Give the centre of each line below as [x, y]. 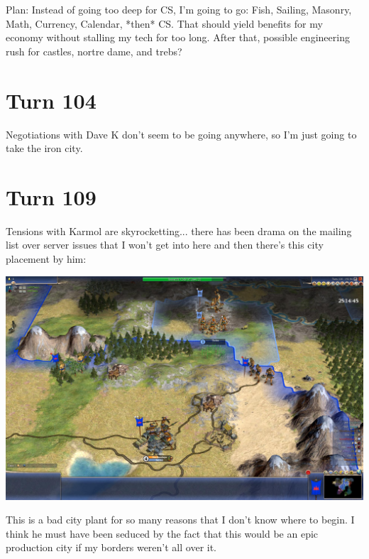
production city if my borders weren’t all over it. [111, 547]
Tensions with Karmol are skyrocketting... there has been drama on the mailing [179, 230]
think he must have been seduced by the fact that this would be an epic [162, 533]
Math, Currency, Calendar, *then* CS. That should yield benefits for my [164, 23]
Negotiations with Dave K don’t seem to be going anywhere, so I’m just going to [181, 134]
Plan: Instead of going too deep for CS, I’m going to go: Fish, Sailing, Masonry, [179, 9]
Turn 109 [51, 196]
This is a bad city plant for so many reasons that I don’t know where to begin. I [180, 520]
